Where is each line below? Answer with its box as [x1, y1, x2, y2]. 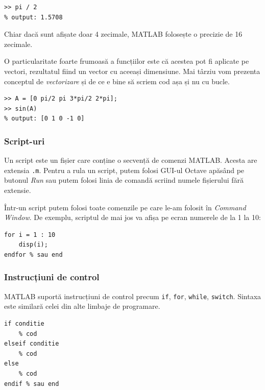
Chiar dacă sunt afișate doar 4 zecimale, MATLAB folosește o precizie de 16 [4, 29, 243, 39]
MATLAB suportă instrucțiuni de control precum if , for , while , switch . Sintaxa [4, 290, 261, 301]
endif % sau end [4, 380, 59, 387]
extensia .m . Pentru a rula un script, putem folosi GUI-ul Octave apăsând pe [4, 164, 245, 175]
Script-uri [4, 134, 45, 147]
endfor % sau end [4, 251, 63, 258]
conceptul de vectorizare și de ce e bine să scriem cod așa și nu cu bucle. [4, 76, 230, 86]
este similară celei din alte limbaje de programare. [4, 301, 160, 311]
